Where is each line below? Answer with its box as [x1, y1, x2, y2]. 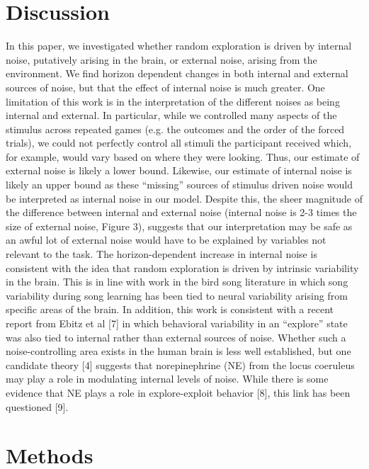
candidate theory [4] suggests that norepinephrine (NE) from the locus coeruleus [6, 357, 355, 372]
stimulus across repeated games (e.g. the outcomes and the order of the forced [6, 121, 345, 136]
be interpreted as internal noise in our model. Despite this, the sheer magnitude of [6, 191, 363, 205]
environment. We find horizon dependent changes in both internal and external [6, 66, 348, 81]
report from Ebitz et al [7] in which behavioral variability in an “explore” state [6, 316, 348, 330]
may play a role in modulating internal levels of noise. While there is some [6, 371, 329, 386]
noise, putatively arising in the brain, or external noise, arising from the [6, 52, 317, 67]
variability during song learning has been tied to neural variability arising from [6, 288, 348, 303]
